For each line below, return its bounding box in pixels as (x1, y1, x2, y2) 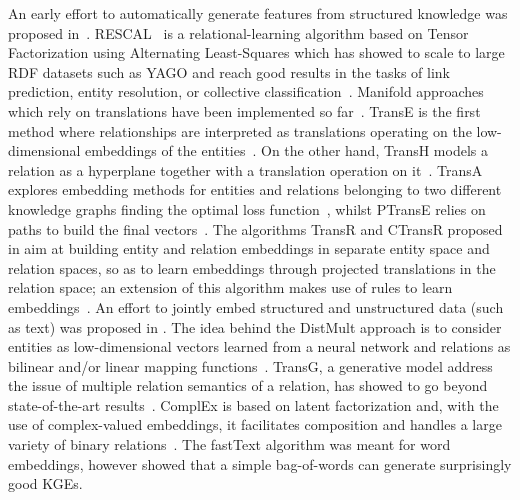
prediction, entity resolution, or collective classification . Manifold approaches (8, 81, 484, 102)
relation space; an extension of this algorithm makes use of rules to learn (8, 277, 453, 298)
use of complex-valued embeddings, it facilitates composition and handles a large (8, 414, 502, 435)
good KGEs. (8, 473, 83, 494)
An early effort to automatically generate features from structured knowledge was (8, 3, 508, 23)
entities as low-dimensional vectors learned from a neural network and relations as (8, 336, 511, 357)
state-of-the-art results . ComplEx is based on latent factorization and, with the (8, 394, 499, 415)
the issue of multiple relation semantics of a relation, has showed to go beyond (8, 375, 488, 396)
